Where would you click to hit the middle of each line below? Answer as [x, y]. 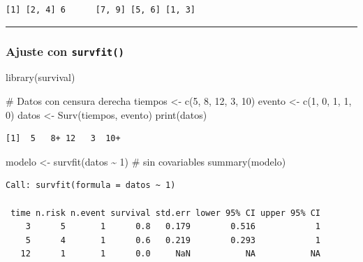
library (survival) [40, 77]
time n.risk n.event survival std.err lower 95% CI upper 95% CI [166, 213]
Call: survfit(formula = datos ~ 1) [91, 185]
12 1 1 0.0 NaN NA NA [171, 254]
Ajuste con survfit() [65, 51]
